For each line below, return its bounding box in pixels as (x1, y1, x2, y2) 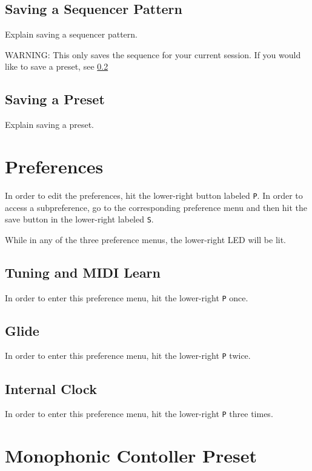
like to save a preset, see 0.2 (5, 60, 108, 73)
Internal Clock (5, 379, 97, 398)
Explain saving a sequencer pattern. (5, 28, 138, 41)
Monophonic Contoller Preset (5, 443, 257, 468)
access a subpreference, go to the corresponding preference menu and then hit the (5, 201, 308, 213)
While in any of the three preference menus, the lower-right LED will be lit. (5, 233, 287, 246)
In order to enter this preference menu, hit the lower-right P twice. (5, 349, 251, 362)
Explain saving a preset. (5, 118, 95, 131)
